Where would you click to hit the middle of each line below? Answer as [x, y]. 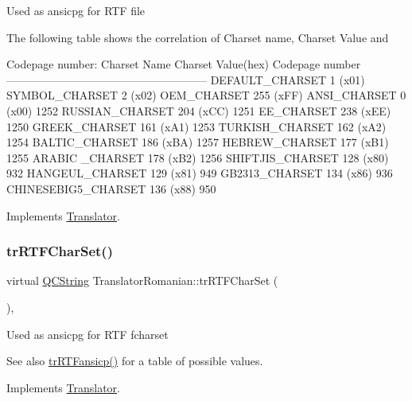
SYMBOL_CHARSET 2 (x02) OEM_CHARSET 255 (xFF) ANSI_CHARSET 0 [206, 95]
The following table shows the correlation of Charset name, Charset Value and [198, 37]
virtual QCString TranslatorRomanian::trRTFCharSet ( [142, 280]
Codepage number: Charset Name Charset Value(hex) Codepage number [184, 64]
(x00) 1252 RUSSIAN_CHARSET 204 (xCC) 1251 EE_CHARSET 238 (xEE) [199, 110]
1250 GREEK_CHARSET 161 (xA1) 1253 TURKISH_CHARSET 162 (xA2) [196, 126]
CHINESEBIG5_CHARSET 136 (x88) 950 [111, 188]
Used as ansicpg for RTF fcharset [87, 334]
